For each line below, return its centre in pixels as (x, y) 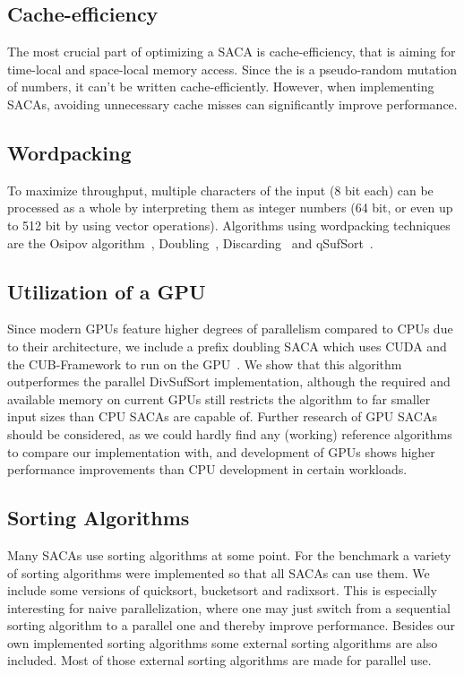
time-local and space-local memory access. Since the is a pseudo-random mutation (232, 69)
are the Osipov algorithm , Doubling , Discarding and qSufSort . (190, 242)
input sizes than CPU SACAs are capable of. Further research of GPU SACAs (222, 416)
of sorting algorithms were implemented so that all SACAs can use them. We (219, 572)
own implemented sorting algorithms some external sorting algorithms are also (223, 642)
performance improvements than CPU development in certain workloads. (207, 469)
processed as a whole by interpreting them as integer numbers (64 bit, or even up (230, 208)
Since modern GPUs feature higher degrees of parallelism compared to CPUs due (230, 329)
